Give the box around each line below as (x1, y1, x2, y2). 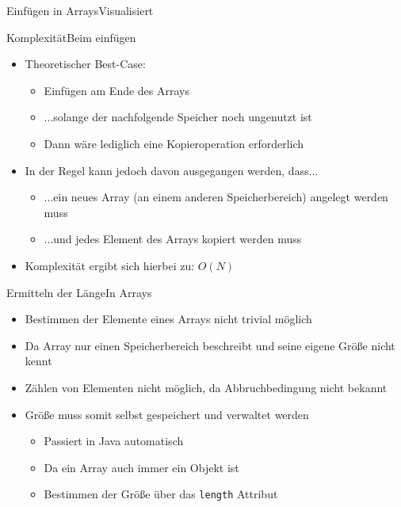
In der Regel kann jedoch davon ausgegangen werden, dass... (25, 162, 319, 178)
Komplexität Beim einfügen (6, 29, 136, 45)
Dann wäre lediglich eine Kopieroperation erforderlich (44, 135, 304, 151)
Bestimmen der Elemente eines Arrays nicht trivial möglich (25, 311, 312, 327)
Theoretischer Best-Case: (25, 55, 146, 72)
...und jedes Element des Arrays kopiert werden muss (44, 231, 302, 247)
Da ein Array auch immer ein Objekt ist (44, 459, 239, 475)
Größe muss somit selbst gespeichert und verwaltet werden (25, 406, 309, 422)
